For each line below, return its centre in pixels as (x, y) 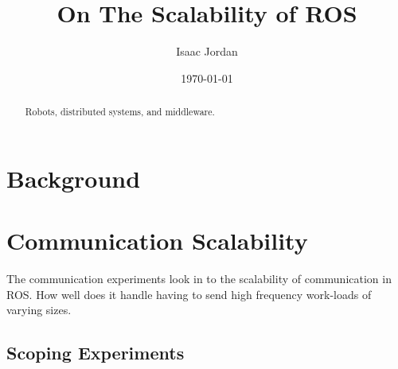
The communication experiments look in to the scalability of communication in (199, 279)
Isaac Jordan (207, 51)
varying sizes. (39, 310)
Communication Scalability (157, 241)
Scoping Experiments (96, 353)
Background (74, 178)
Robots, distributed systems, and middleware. (120, 112)
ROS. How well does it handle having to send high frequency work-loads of (189, 294)
